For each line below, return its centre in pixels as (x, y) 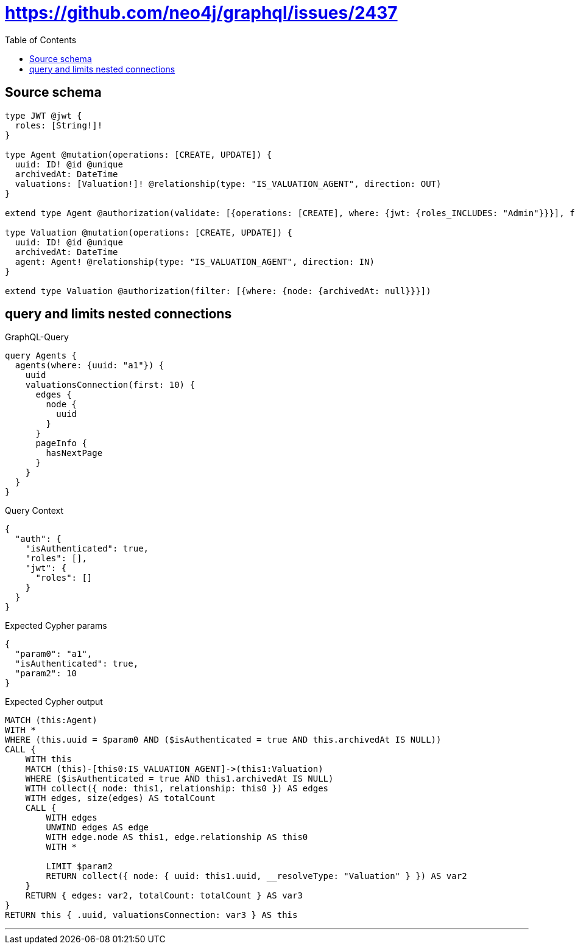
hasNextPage (74, 453)
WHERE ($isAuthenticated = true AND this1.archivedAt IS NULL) (179, 779)
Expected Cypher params (56, 626)
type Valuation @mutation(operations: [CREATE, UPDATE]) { (149, 232)
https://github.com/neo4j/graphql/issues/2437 (201, 13)
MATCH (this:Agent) (51, 720)
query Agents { (41, 356)
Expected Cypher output (54, 702)
